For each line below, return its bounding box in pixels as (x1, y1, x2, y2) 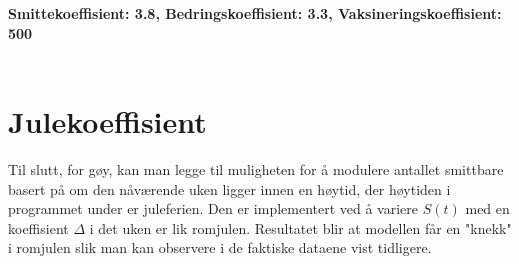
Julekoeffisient (8, 100, 207, 141)
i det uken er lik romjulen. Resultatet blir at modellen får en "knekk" (89, 217, 512, 238)
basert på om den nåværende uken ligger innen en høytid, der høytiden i (8, 178, 451, 199)
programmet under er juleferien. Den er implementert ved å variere (8, 198, 419, 219)
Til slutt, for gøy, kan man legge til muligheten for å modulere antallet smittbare (8, 158, 504, 179)
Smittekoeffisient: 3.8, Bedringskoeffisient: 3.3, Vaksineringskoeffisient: (8, 3, 502, 23)
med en (465, 198, 510, 219)
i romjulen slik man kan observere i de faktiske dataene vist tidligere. (8, 237, 432, 258)
